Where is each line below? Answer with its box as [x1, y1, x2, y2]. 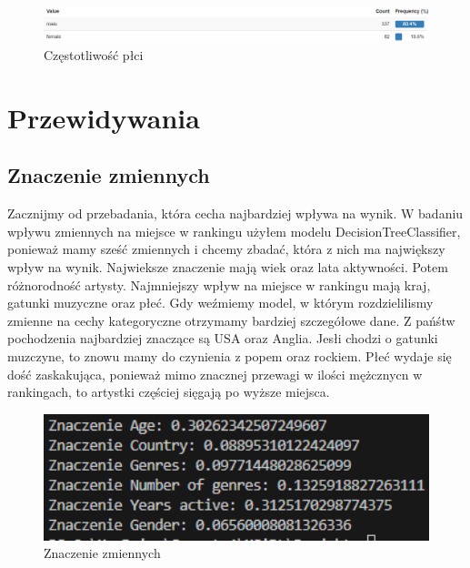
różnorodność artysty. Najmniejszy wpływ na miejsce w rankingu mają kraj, [7, 275, 431, 294]
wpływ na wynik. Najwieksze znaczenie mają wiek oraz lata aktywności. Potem [7, 258, 448, 277]
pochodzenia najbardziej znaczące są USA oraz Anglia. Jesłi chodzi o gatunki [7, 329, 438, 348]
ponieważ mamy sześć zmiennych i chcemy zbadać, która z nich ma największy [7, 239, 445, 259]
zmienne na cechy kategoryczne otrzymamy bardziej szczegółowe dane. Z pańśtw [7, 310, 455, 330]
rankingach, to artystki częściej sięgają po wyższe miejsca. [7, 382, 330, 401]
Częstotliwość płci [44, 46, 144, 65]
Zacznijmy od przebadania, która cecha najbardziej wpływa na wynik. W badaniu [7, 204, 464, 223]
